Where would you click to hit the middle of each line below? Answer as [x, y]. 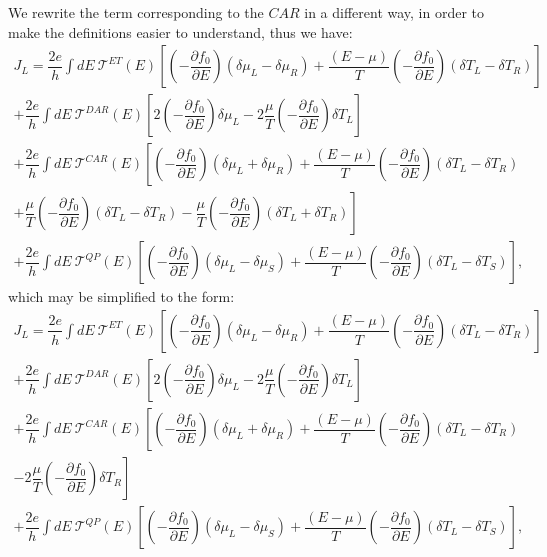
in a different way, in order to [394, 12]
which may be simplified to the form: [121, 296]
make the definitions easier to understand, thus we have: [180, 31]
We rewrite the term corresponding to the [136, 12]
